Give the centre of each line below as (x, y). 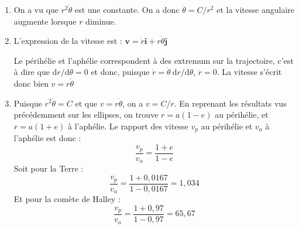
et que (86, 103)
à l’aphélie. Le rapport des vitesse (128, 126)
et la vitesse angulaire (255, 9)
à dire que (32, 72)
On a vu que (36, 9)
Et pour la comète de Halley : (67, 199)
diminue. (101, 21)
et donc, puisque (120, 72)
